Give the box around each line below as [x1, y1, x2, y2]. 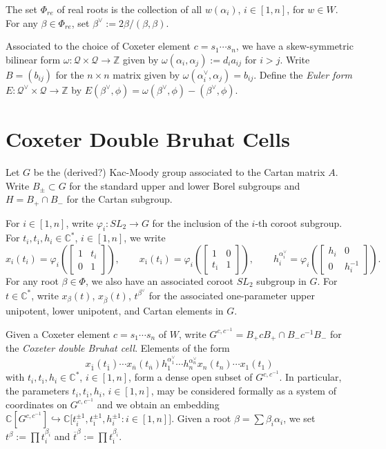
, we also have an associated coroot [85, 273, 234, 288]
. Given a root [171, 411, 231, 426]
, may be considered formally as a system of [151, 383, 336, 398]
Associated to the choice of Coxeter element [6, 39, 191, 53]
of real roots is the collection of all [57, 2, 202, 16]
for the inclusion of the [152, 215, 249, 230]
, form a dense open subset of [128, 370, 253, 384]
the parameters [6, 383, 69, 398]
